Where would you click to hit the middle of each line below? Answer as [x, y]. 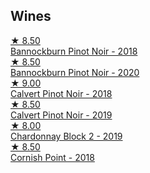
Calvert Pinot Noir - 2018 [61, 93]
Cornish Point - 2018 [52, 157]
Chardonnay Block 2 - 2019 [66, 136]
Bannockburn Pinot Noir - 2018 [74, 51]
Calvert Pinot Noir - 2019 [61, 115]
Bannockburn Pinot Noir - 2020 [75, 72]
